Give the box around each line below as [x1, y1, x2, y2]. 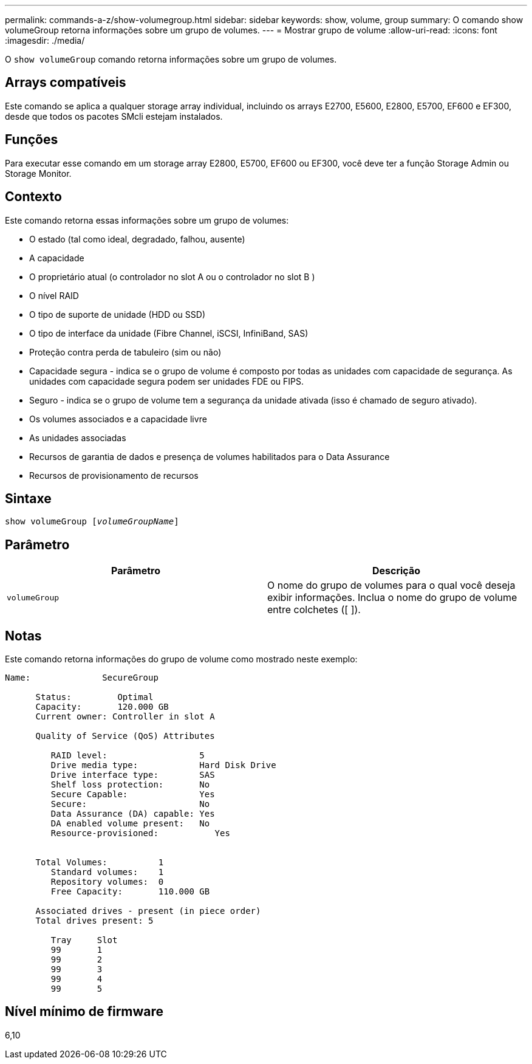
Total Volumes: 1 [35, 857, 164, 868]
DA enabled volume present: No [50, 819, 210, 829]
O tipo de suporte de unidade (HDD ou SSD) [29, 309, 206, 320]
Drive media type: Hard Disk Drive [50, 760, 276, 771]
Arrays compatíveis [5, 75, 126, 91]
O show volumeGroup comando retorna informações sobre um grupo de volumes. [5, 54, 337, 64]
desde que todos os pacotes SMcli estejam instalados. [5, 111, 223, 122]
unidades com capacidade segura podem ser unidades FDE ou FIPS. [29, 376, 304, 386]
